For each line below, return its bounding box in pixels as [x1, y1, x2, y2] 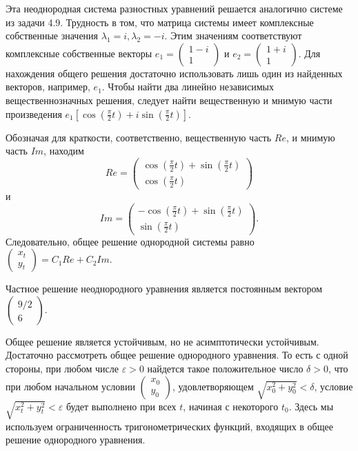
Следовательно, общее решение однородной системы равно [6, 234, 255, 248]
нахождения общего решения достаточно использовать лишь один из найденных [6, 66, 343, 80]
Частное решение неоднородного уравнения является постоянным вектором [6, 281, 323, 296]
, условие [314, 379, 353, 393]
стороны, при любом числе [6, 361, 119, 375]
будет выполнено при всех [66, 399, 177, 413]
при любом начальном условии [6, 379, 135, 393]
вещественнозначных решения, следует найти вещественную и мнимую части [6, 92, 332, 107]
